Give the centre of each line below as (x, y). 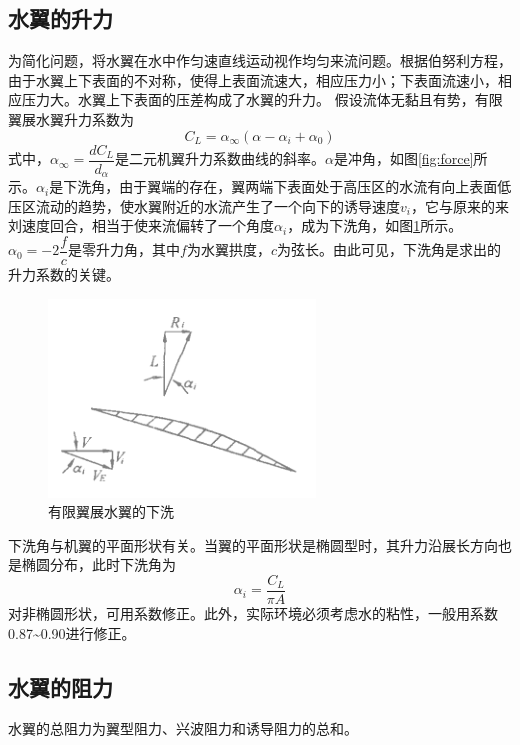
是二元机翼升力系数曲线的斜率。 (219, 158)
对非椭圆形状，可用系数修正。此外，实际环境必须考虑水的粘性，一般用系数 (253, 612)
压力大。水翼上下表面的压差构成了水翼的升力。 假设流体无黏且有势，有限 (262, 99)
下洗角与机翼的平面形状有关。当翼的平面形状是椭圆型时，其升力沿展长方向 (253, 544)
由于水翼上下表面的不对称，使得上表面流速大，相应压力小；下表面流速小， (253, 79)
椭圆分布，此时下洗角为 (98, 564)
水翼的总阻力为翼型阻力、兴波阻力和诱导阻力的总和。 (183, 728)
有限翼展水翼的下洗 (111, 511)
